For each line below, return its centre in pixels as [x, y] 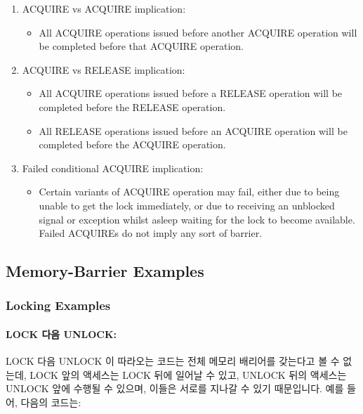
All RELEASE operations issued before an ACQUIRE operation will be [193, 130]
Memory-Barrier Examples [105, 271]
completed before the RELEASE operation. [132, 106]
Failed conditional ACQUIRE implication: [113, 168]
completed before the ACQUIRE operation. [132, 144]
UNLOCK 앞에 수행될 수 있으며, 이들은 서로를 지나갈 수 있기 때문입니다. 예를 [175, 388]
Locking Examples [58, 305]
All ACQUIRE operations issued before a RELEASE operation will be [191, 93]
